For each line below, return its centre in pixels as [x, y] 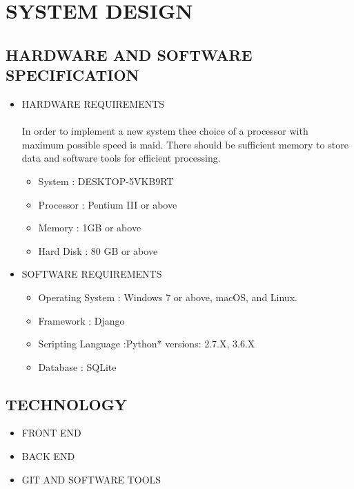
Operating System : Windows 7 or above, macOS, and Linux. [168, 297]
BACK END [48, 456]
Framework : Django [81, 320]
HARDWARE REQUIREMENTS [93, 103]
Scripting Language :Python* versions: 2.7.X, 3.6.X [147, 344]
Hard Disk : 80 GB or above [98, 250]
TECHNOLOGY [66, 404]
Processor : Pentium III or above [108, 204]
